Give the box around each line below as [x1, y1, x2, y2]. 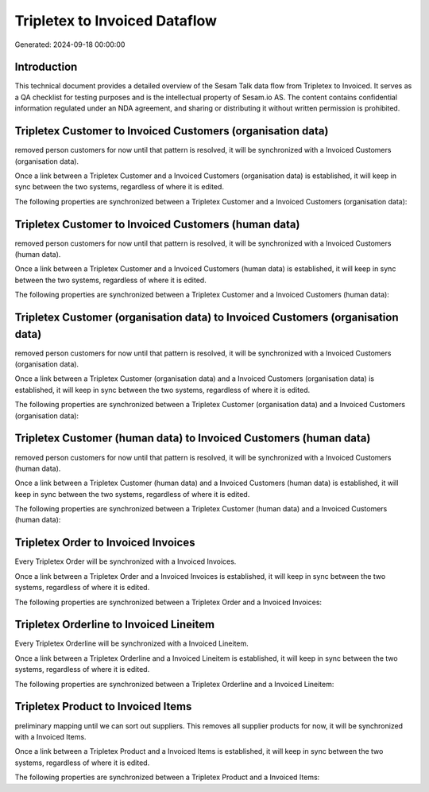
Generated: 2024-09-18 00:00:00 [14, 40, 126, 49]
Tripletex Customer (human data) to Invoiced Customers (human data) [14, 432, 371, 445]
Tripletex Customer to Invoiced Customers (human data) [14, 217, 300, 231]
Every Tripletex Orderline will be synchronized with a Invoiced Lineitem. [14, 639, 249, 648]
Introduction [14, 60, 78, 74]
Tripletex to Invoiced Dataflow [14, 12, 218, 29]
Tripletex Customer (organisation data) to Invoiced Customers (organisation [14, 310, 399, 324]
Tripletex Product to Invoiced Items [14, 700, 192, 713]
